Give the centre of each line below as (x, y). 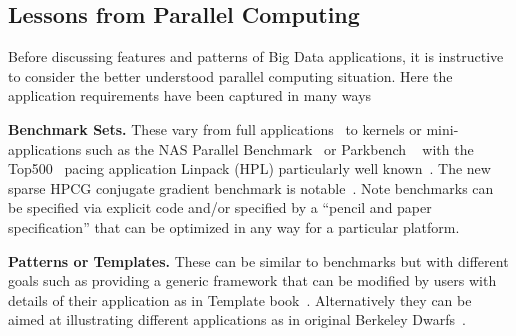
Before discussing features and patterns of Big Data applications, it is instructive (256, 56)
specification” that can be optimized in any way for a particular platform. (234, 226)
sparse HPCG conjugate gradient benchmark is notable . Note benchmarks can (251, 187)
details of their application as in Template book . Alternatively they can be (240, 299)
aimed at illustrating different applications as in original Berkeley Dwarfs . (237, 319)
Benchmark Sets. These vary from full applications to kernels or (215, 128)
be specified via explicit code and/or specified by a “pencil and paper (220, 207)
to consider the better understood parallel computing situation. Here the (230, 75)
